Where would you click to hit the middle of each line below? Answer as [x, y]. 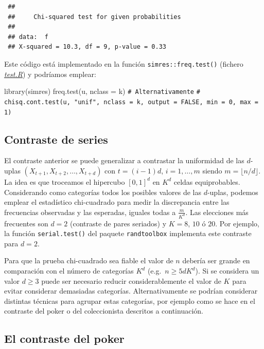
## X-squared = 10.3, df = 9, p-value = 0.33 [87, 47]
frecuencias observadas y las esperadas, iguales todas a [90, 212]
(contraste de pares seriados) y [118, 223]
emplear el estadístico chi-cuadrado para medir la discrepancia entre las [117, 202]
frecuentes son [26, 223]
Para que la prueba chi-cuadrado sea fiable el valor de [89, 260]
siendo [212, 170]
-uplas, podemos [233, 192]
